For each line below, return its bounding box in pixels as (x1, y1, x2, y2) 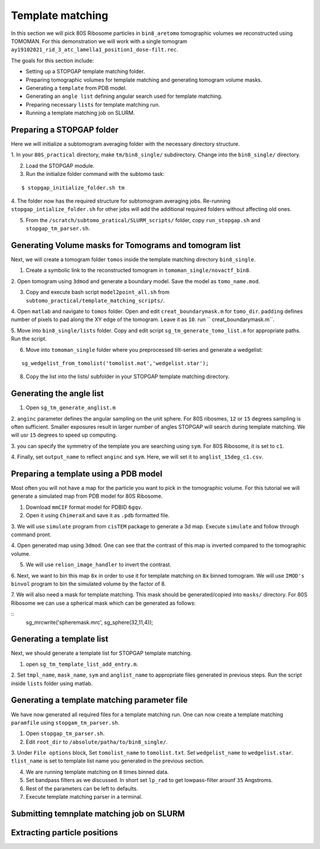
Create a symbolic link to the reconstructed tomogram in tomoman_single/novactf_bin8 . (25, 267, 251, 274)
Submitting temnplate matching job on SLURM (11, 809, 185, 819)
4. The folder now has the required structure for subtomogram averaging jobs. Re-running (11, 197, 231, 204)
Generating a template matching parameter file (11, 695, 188, 705)
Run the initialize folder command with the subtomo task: (25, 171, 165, 178)
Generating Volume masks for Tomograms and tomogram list (11, 240, 241, 250)
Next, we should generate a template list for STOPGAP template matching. (11, 649, 192, 657)
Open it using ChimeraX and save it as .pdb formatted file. (25, 512, 170, 519)
